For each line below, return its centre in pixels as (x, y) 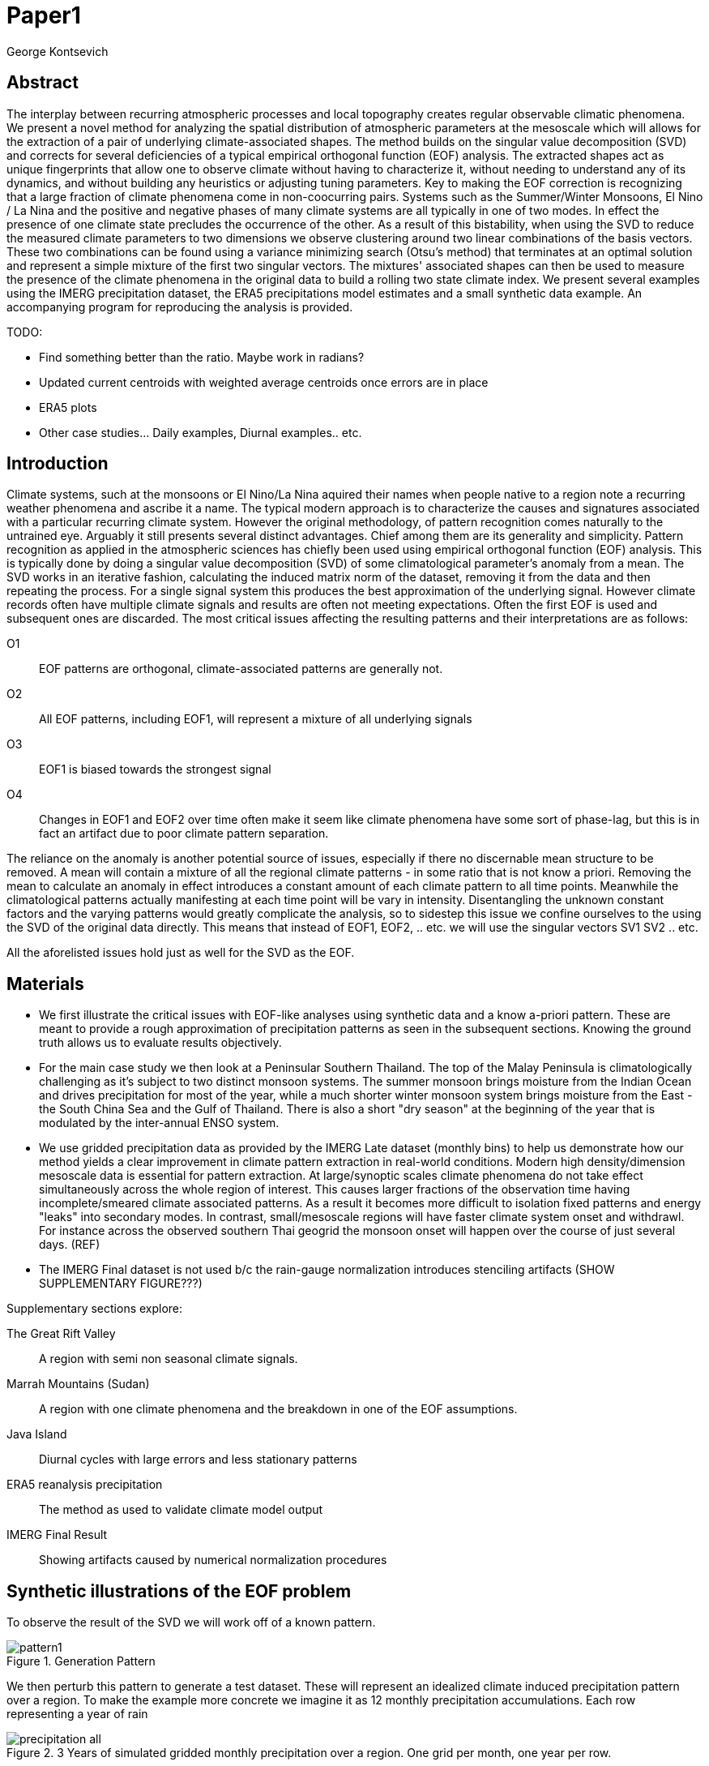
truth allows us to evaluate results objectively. (160, 1043)
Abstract (43, 83)
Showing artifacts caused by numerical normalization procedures (213, 1560)
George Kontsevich (58, 51)
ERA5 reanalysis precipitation (85, 1485)
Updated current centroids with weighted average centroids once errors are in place (264, 382)
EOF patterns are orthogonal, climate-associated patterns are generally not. (241, 669)
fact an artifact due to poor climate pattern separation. (184, 834)
